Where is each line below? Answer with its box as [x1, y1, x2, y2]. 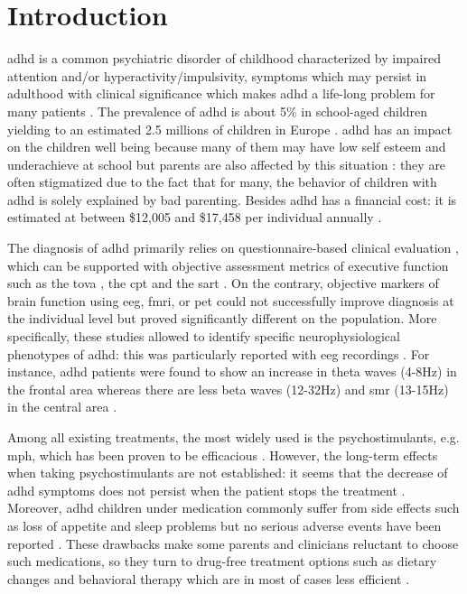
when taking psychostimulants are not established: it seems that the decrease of [7, 463, 448, 482]
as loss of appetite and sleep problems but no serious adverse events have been [7, 515, 442, 534]
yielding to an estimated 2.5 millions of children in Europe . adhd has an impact [7, 119, 453, 138]
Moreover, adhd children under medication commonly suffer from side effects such [7, 498, 460, 517]
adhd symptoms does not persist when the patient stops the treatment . [7, 480, 406, 499]
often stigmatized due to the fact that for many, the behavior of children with [7, 172, 437, 191]
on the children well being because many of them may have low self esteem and [7, 137, 446, 156]
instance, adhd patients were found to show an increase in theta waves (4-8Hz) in [7, 362, 457, 381]
